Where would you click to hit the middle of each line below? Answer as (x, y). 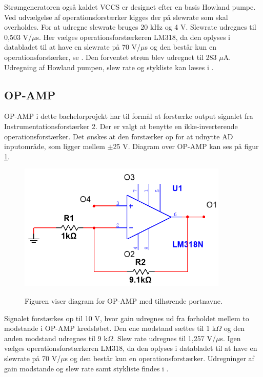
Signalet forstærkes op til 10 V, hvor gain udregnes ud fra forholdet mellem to (127, 318)
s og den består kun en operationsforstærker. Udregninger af (159, 358)
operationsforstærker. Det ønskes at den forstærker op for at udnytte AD (119, 136)
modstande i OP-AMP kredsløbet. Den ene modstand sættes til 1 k (110, 328)
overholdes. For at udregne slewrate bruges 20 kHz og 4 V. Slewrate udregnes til (130, 27)
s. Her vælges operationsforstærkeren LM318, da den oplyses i (133, 37)
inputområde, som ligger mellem (55, 146)
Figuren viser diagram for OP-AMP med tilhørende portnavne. (124, 301)
